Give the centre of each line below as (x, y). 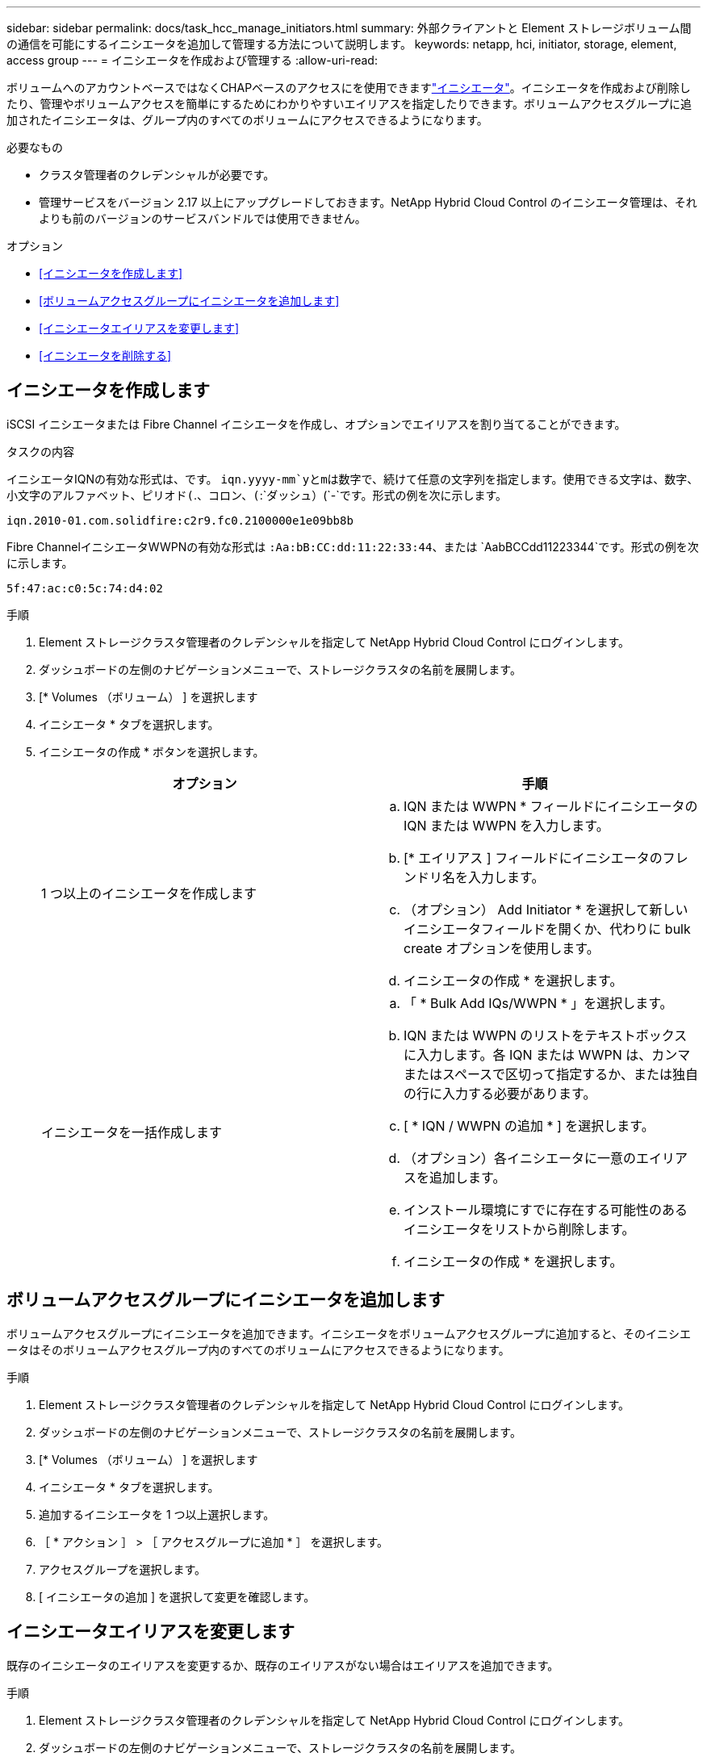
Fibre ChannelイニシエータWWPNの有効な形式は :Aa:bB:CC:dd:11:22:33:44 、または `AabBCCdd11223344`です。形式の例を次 (353, 546)
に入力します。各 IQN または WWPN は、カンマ (547, 1054)
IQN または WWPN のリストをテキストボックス (546, 1035)
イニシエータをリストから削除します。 (519, 1229)
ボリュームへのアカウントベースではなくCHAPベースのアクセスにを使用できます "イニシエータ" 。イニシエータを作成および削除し (349, 88)
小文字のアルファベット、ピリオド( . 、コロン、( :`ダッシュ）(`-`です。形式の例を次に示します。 (257, 495)
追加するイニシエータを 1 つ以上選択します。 (157, 1514)
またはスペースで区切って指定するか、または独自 (551, 1074)
